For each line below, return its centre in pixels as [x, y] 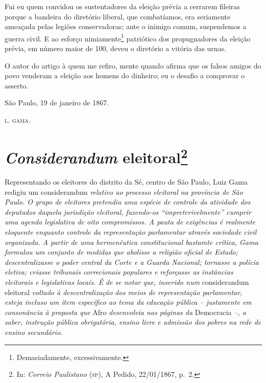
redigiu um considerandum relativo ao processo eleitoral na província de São [124, 191]
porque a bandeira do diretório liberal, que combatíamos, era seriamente [118, 16]
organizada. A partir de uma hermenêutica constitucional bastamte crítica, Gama [131, 242]
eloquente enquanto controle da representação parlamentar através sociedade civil [131, 232]
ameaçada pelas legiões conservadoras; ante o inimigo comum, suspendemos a [126, 26]
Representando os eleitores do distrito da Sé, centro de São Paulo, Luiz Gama [126, 182]
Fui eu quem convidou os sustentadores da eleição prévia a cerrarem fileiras [122, 6]
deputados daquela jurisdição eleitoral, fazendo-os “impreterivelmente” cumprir [128, 211]
